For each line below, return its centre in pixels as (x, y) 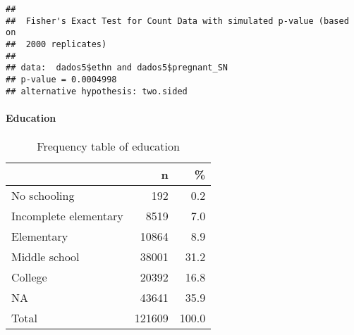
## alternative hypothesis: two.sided (97, 91)
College (29, 277)
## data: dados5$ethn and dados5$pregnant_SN (117, 68)
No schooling (43, 196)
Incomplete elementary (67, 216)
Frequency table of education (108, 146)
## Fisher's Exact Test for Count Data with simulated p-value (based (177, 21)
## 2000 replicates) (56, 44)
